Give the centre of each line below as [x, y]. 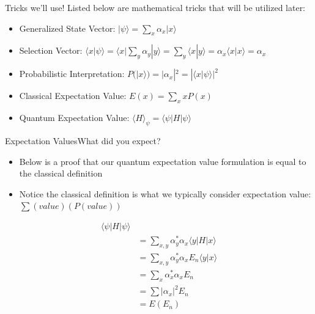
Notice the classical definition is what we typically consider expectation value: [165, 193]
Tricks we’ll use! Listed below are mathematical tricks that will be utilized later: [155, 7]
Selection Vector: [51, 50]
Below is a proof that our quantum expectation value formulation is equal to [163, 161]
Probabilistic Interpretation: [72, 74]
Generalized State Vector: [67, 28]
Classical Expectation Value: [73, 96]
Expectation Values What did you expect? [83, 140]
